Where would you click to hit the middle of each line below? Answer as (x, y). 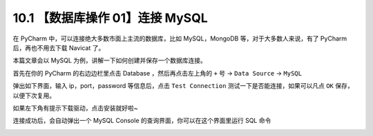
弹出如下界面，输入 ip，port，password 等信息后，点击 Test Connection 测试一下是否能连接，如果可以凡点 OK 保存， (183, 86)
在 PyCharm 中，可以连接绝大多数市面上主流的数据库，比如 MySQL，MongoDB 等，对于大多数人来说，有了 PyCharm (180, 38)
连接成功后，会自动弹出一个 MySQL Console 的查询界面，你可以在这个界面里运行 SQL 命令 (142, 121)
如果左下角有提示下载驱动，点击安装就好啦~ (75, 108)
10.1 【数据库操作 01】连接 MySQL (111, 18)
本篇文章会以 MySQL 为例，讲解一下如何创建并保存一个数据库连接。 (110, 60)
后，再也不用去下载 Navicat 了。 (59, 47)
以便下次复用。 (34, 95)
